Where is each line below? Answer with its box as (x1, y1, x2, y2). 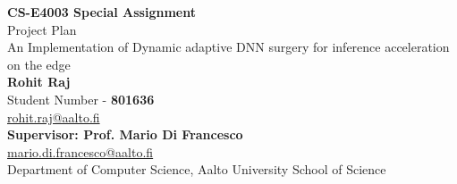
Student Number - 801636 (7, 89, 155, 108)
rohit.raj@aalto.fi (7, 107, 100, 126)
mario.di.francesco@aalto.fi (7, 142, 154, 161)
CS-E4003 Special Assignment (7, 3, 196, 21)
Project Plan (7, 20, 77, 38)
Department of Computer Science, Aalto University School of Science (7, 160, 386, 179)
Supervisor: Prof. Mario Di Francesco (7, 125, 243, 144)
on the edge (7, 54, 71, 73)
